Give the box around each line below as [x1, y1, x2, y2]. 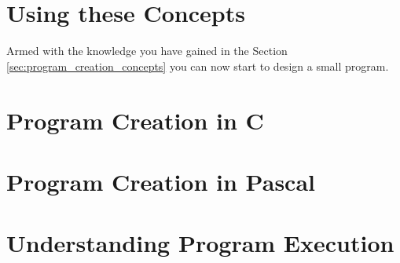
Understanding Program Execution [6, 227, 394, 259]
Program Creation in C [6, 104, 264, 136]
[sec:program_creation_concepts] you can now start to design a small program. [6, 57, 389, 74]
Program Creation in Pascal [6, 165, 315, 197]
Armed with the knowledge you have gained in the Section [6, 42, 288, 59]
